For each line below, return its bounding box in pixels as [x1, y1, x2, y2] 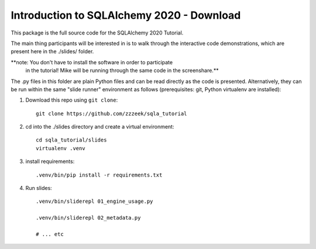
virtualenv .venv [36, 145, 85, 151]
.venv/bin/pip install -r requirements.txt [36, 171, 163, 178]
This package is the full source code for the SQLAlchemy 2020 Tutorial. [11, 29, 184, 36]
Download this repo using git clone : [25, 96, 118, 103]
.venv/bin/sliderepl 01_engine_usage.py [36, 198, 153, 205]
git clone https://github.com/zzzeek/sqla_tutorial [36, 110, 187, 117]
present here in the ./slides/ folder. [11, 48, 94, 55]
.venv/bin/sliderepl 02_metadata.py [36, 215, 141, 222]
